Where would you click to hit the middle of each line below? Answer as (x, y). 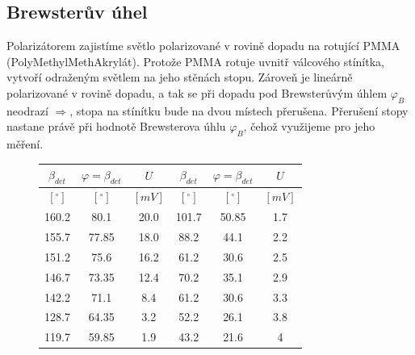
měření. (25, 144)
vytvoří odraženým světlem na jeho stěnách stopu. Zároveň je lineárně (180, 77)
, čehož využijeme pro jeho (309, 126)
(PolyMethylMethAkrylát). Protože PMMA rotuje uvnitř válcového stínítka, (195, 61)
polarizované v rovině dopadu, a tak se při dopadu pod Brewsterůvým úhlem (197, 92)
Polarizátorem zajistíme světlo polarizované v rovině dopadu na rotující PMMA (203, 46)
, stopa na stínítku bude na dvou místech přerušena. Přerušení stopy (239, 110)
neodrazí (27, 110)
